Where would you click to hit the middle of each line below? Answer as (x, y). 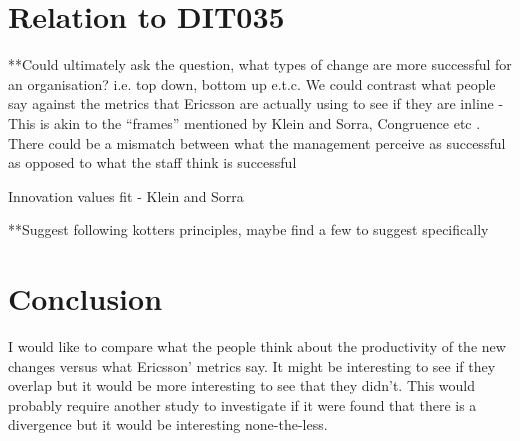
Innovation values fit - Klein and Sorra (126, 195)
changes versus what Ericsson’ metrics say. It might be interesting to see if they (252, 365)
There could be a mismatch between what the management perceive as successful (257, 142)
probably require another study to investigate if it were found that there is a (242, 404)
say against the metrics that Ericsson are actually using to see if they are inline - (256, 103)
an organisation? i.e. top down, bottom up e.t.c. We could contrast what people (252, 83)
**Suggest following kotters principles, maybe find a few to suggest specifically (248, 229)
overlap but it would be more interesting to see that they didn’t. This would (242, 385)
